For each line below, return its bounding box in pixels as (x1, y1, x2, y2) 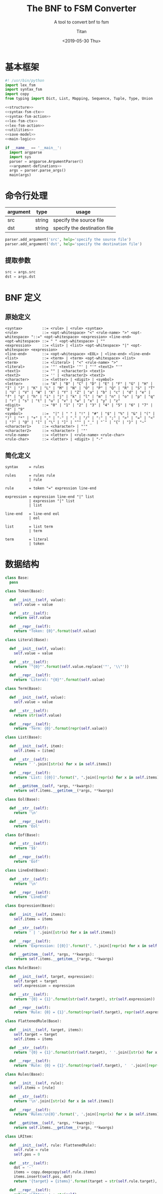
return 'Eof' (14, 859, 40, 864)
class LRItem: (5, 1134, 34, 1139)
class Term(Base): (5, 686, 42, 691)
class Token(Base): (5, 588, 45, 593)
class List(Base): (5, 735, 42, 740)
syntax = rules (5, 465, 45, 470)
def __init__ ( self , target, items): (9, 1027, 83, 1033)
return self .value (14, 615, 51, 620)
